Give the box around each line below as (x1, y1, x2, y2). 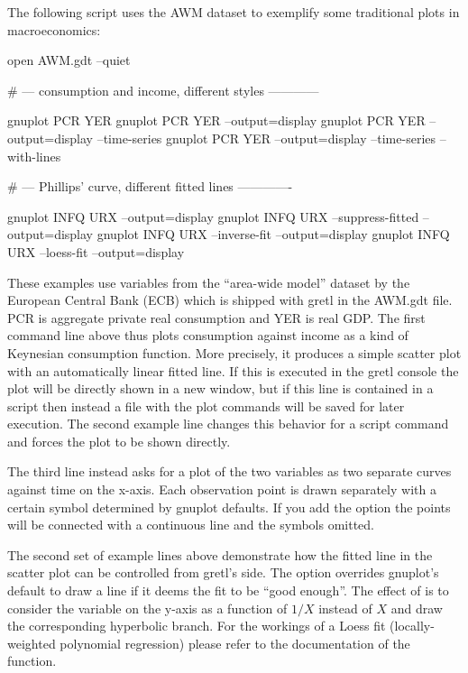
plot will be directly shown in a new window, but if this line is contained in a (7, 379, 434, 398)
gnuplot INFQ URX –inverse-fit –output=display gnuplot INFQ (96, 225, 450, 244)
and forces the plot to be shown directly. (7, 431, 231, 450)
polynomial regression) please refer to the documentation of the (60, 633, 410, 652)
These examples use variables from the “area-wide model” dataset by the (7, 272, 410, 291)
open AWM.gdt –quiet (7, 51, 131, 69)
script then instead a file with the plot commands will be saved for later (7, 396, 405, 415)
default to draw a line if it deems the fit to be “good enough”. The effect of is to (7, 581, 449, 600)
